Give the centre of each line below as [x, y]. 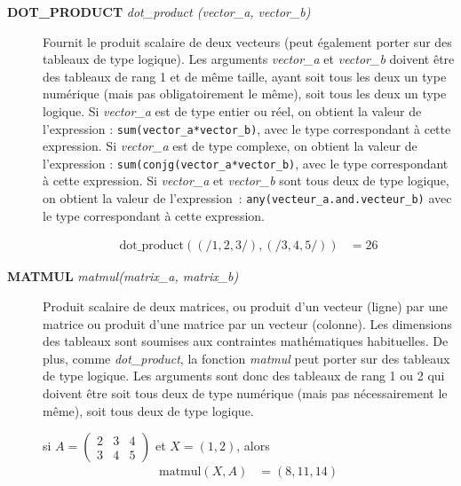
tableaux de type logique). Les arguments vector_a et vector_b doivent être [249, 59]
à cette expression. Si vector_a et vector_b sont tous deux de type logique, [246, 180]
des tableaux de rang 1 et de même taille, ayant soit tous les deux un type [245, 76]
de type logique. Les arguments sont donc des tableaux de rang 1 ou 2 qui [244, 376]
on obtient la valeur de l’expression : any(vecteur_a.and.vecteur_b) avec [247, 198]
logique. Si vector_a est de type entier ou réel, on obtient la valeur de [232, 110]
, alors [253, 446]
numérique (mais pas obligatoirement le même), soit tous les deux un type [245, 94]
